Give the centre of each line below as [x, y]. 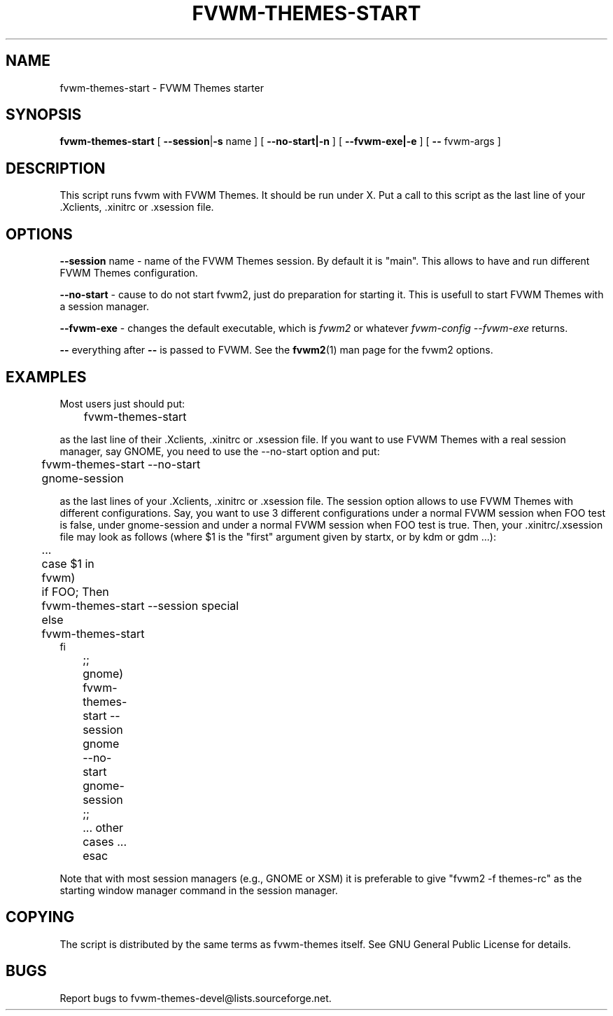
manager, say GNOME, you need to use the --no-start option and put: [220, 451]
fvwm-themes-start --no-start [121, 464]
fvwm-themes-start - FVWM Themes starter [162, 88]
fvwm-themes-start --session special [140, 605]
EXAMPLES [46, 377]
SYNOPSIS [44, 115]
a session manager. [104, 307]
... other [103, 827]
